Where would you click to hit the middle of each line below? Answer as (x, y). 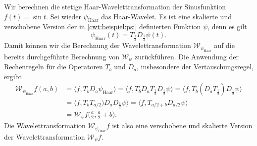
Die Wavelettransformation (45, 125)
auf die (224, 45)
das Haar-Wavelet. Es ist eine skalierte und (166, 16)
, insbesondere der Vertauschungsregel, (195, 67)
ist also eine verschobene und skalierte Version (182, 125)
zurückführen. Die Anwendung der (186, 56)
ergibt (13, 76)
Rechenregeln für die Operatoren (53, 67)
